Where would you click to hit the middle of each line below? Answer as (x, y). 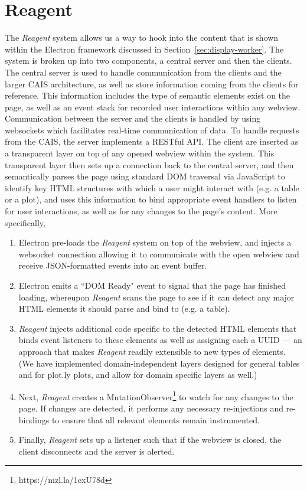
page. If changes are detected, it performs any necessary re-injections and (151, 408)
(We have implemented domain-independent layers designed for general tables (159, 363)
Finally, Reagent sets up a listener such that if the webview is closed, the (150, 440)
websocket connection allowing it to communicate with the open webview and (159, 254)
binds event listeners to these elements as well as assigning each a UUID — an (160, 340)
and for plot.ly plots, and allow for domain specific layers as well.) (138, 375)
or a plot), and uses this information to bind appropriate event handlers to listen (151, 199)
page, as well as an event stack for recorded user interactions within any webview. (153, 107)
